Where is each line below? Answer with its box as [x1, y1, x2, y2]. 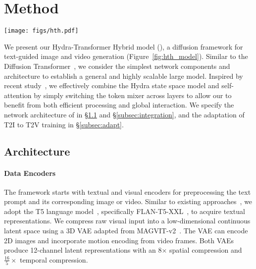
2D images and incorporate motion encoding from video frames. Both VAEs [4, 235, 234, 245]
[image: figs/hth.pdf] [4, 27, 79, 35]
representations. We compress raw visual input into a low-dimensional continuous [4, 215, 251, 226]
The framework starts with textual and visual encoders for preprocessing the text [4, 186, 251, 197]
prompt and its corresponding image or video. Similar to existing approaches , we [4, 196, 253, 207]
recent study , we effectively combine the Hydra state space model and [4, 80, 219, 91]
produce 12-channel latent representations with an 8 [4, 245, 162, 255]
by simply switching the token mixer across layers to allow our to [34, 90, 232, 100]
